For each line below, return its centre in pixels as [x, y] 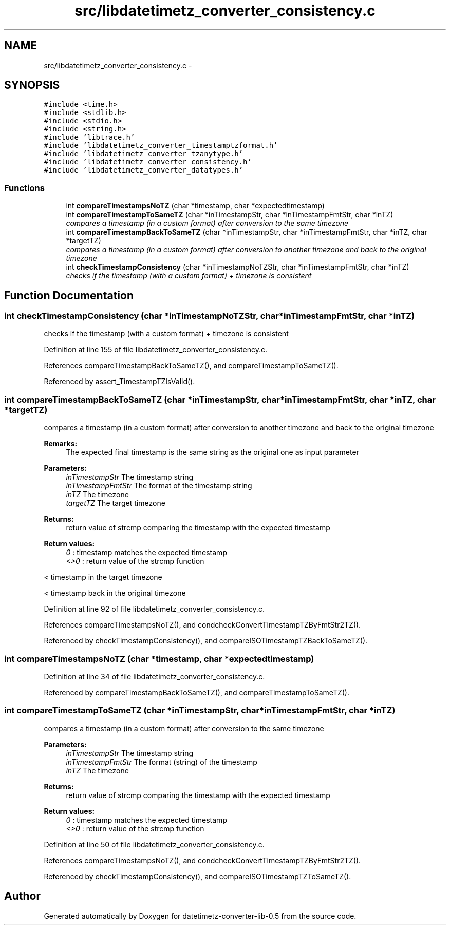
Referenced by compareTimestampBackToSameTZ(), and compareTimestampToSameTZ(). [196, 692]
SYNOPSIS [32, 85]
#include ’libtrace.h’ [89, 137]
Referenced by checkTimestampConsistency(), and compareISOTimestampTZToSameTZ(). [198, 876]
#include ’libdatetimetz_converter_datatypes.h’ [144, 170]
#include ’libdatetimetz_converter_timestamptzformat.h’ [161, 146]
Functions [24, 188]
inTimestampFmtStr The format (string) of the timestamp [162, 762]
